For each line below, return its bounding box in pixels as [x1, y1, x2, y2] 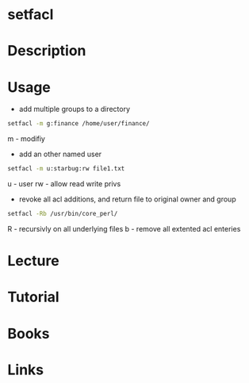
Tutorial [7, 288, 60, 306]
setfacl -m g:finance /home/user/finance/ [7, 120, 150, 128]
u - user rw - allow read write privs [7, 179, 121, 189]
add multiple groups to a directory [18, 105, 131, 114]
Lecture [7, 252, 60, 270]
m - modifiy [7, 134, 45, 144]
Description [7, 42, 86, 60]
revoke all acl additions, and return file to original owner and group [18, 194, 236, 204]
